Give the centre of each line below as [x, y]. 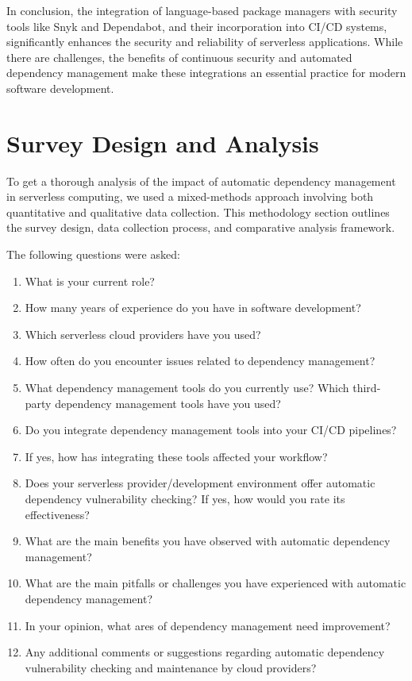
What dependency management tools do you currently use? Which [187, 388]
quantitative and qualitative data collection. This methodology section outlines [198, 212]
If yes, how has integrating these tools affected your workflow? [176, 456]
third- [367, 388]
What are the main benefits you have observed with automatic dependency [208, 541]
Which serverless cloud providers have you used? [143, 334]
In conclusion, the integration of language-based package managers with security [202, 10]
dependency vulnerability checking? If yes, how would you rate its [185, 498]
